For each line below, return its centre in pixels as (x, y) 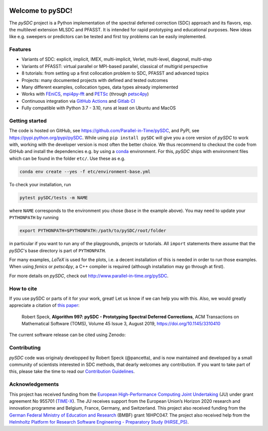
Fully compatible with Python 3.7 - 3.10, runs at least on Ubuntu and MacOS (99, 108)
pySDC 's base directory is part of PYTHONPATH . (58, 250)
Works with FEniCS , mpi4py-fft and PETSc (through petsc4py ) (85, 94)
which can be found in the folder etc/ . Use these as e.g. (67, 158)
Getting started (28, 121)
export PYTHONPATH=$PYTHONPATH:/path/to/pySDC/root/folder (93, 231)
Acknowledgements (34, 384)
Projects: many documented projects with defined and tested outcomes (95, 80)
